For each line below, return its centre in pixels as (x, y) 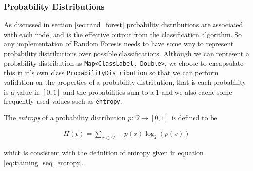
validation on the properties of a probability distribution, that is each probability (125, 82)
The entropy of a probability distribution (65, 117)
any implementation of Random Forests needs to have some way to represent (119, 44)
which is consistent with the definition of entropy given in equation (104, 153)
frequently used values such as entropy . (63, 101)
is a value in (22, 91)
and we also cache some (197, 91)
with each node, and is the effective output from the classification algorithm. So (123, 34)
